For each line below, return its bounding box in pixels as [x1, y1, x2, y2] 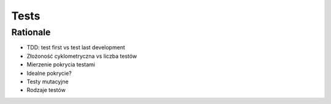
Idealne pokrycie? [26, 69, 72, 77]
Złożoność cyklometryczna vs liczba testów [26, 52, 137, 60]
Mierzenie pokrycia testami [26, 61, 96, 68]
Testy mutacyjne [26, 78, 69, 85]
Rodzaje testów [26, 86, 66, 94]
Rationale [11, 27, 51, 38]
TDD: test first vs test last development [26, 44, 126, 51]
